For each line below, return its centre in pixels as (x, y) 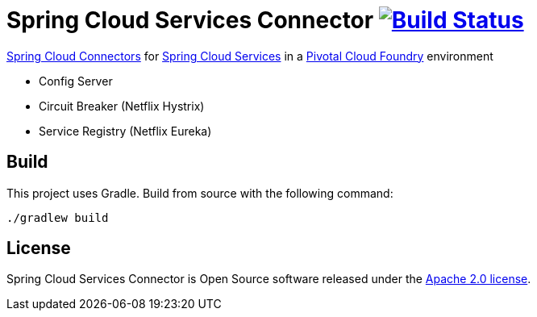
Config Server (76, 81)
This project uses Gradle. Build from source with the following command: (200, 193)
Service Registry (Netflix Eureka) (125, 131)
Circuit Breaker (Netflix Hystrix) (122, 106)
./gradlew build (58, 217)
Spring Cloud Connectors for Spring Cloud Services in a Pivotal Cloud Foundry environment (250, 56)
